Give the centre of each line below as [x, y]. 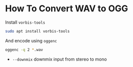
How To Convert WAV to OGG [66, 9]
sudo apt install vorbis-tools [37, 31]
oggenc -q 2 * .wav [24, 50]
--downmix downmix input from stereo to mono [60, 59]
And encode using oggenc [31, 40]
